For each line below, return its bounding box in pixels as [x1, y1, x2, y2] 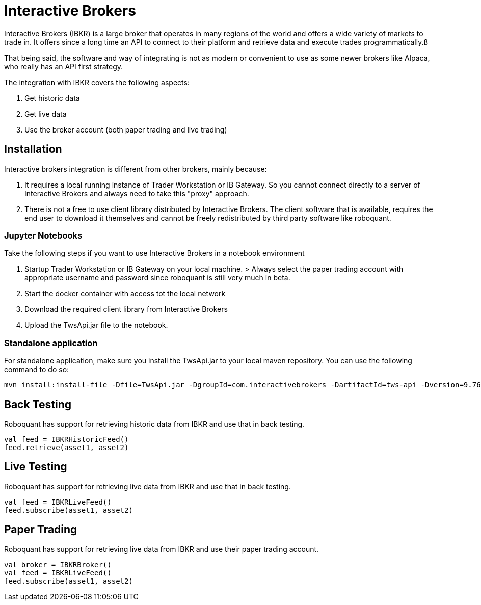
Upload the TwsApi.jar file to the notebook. [24, 321, 168, 330]
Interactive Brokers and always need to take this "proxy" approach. [24, 189, 249, 198]
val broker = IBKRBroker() [4, 560, 112, 569]
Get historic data [24, 93, 80, 102]
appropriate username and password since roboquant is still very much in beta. [24, 273, 290, 282]
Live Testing [4, 460, 67, 474]
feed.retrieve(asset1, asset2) [4, 443, 129, 452]
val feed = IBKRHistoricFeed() [4, 435, 129, 443]
